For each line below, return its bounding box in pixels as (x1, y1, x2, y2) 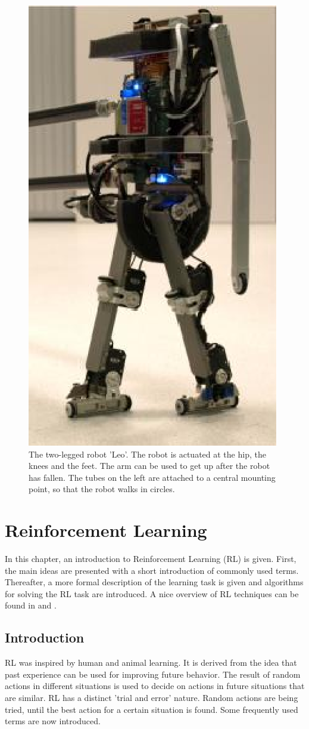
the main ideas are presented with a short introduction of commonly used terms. (5, 564, 299, 576)
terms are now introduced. (5, 715, 101, 727)
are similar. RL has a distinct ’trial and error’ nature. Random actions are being (5, 691, 298, 704)
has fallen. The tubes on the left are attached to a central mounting (29, 471, 276, 483)
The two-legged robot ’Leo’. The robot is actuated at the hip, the (29, 447, 266, 460)
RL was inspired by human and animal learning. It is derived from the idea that (5, 656, 297, 669)
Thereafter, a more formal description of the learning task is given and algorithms (5, 576, 304, 588)
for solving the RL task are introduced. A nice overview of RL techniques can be (5, 587, 299, 600)
